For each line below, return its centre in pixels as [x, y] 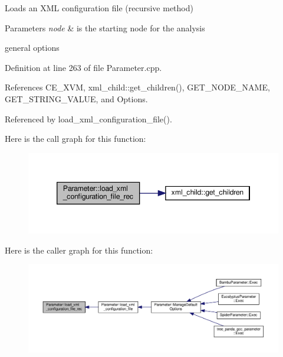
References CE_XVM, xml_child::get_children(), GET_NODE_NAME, [137, 87]
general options [32, 48]
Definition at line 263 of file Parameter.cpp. [83, 67]
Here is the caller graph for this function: [79, 250]
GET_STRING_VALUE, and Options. [76, 98]
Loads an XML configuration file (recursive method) [99, 8]
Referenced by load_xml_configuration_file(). [88, 119]
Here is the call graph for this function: [75, 139]
